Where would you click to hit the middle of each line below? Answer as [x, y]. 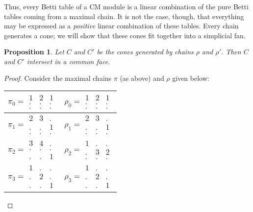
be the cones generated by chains [145, 52]
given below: [191, 78]
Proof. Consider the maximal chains [58, 78]
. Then [231, 52]
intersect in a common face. [68, 61]
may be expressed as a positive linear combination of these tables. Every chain [121, 26]
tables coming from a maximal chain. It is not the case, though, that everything [124, 16]
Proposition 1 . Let [34, 52]
